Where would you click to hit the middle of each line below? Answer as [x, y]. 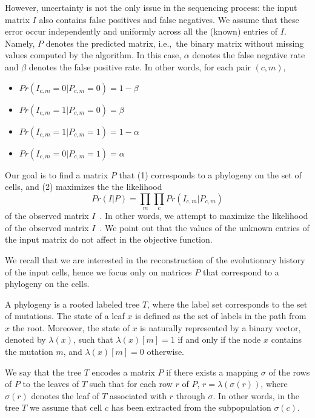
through [191, 395]
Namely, [20, 43]
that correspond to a [241, 271]
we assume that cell [66, 407]
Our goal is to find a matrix [57, 174]
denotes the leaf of [65, 395]
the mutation [29, 352]
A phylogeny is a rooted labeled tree [72, 304]
